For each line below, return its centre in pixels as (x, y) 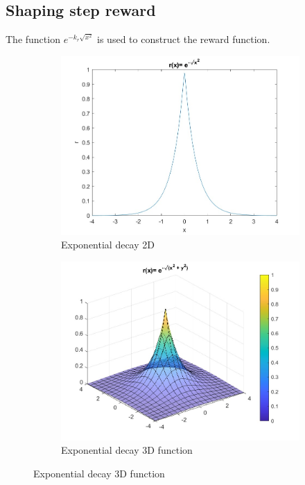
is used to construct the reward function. (184, 39)
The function (33, 39)
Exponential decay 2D (108, 245)
